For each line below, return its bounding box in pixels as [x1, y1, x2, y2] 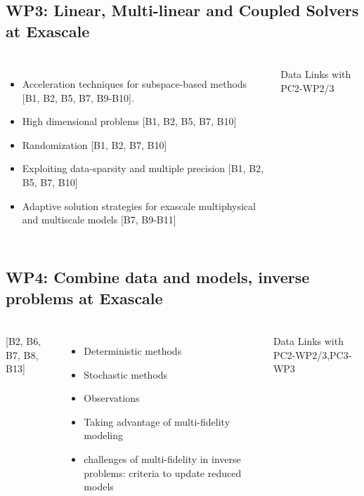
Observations [84, 391, 140, 405]
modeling [84, 428, 123, 443]
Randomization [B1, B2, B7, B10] [22, 137, 167, 152]
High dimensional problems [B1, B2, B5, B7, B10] [22, 114, 237, 129]
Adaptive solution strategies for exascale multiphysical [22, 198, 256, 213]
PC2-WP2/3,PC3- [273, 347, 352, 362]
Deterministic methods [84, 343, 182, 358]
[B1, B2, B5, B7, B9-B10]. [22, 90, 134, 105]
